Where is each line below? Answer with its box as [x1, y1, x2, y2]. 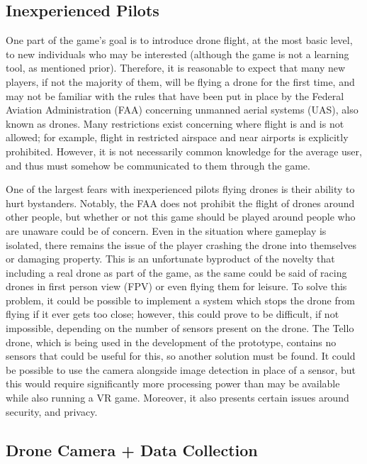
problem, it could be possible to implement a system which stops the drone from [6, 292, 355, 307]
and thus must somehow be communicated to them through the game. [6, 158, 310, 172]
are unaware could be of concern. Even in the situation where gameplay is [6, 223, 327, 238]
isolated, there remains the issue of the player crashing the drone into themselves [6, 237, 356, 252]
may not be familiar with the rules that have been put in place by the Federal [6, 88, 344, 103]
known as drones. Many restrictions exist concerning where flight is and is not [6, 116, 344, 131]
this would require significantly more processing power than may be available [6, 376, 340, 391]
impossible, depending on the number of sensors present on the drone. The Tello [6, 321, 354, 336]
